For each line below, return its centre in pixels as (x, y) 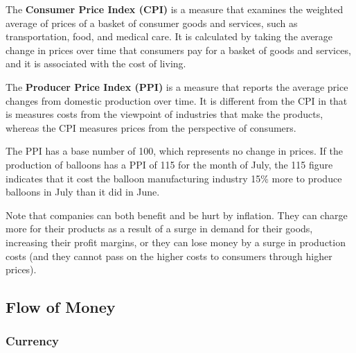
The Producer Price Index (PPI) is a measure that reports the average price (177, 86)
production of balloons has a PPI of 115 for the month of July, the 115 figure (169, 164)
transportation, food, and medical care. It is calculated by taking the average (169, 36)
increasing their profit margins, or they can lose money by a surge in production (176, 242)
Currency (32, 341)
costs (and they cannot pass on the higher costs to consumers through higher (169, 256)
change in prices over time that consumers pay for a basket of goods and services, (178, 50)
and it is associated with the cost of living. (96, 63)
